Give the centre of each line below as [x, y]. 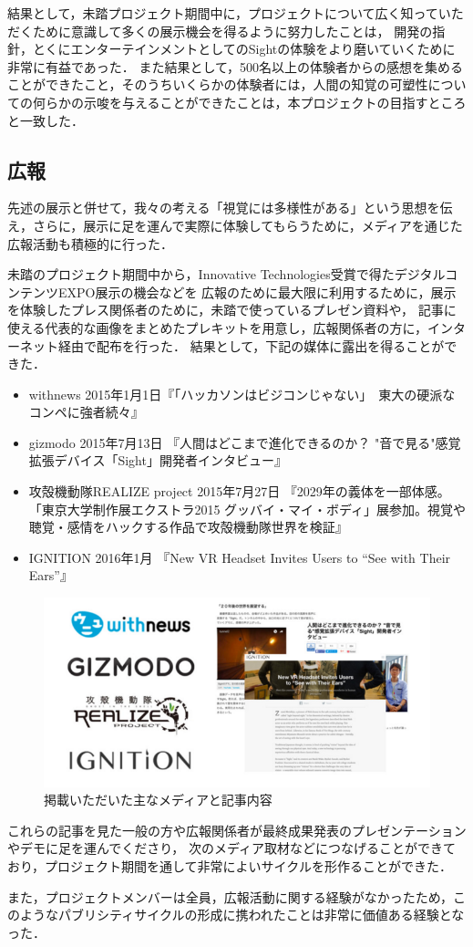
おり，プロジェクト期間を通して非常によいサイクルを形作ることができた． [230, 866]
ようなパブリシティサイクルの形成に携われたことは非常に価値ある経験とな [242, 915]
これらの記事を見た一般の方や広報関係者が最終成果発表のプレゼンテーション [237, 830]
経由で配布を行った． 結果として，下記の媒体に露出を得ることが [251, 345]
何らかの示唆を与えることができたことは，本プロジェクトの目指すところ [249, 102]
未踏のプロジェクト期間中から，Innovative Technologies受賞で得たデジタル [226, 274]
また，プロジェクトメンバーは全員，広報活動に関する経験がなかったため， [231, 896]
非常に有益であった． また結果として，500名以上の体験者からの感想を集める [236, 66]
